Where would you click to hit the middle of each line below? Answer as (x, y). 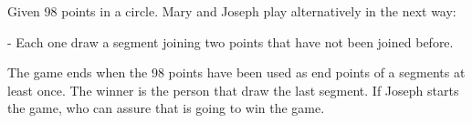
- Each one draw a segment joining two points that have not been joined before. (231, 41)
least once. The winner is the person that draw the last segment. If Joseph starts (233, 90)
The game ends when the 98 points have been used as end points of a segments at (236, 72)
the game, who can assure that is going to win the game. (166, 108)
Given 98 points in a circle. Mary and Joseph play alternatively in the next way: (232, 11)
